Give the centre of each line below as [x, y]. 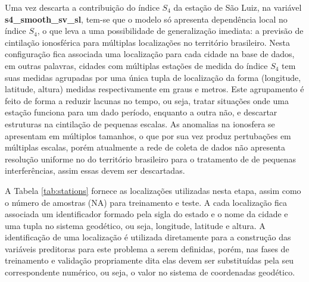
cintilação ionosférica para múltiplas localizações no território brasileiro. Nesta [147, 42]
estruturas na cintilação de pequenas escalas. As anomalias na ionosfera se [140, 123]
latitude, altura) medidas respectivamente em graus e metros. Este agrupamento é [154, 89]
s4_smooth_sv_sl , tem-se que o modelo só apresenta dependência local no [146, 19]
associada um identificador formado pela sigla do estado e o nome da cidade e [146, 214]
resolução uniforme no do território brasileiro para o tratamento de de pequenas [151, 159]
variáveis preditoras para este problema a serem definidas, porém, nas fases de [147, 248]
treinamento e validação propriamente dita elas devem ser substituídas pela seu [149, 260]
